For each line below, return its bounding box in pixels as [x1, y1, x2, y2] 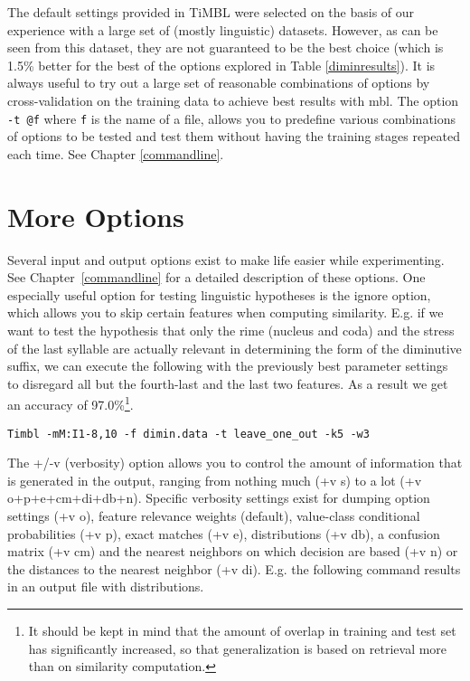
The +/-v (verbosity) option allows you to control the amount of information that [7, 453, 463, 472]
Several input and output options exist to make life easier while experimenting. [7, 250, 445, 269]
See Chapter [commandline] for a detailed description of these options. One [7, 268, 426, 287]
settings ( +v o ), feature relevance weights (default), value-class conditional [7, 506, 420, 525]
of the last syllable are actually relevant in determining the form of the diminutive [7, 338, 462, 357]
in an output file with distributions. [7, 577, 204, 596]
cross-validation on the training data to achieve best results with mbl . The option [7, 90, 459, 109]
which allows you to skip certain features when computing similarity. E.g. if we [7, 303, 444, 322]
